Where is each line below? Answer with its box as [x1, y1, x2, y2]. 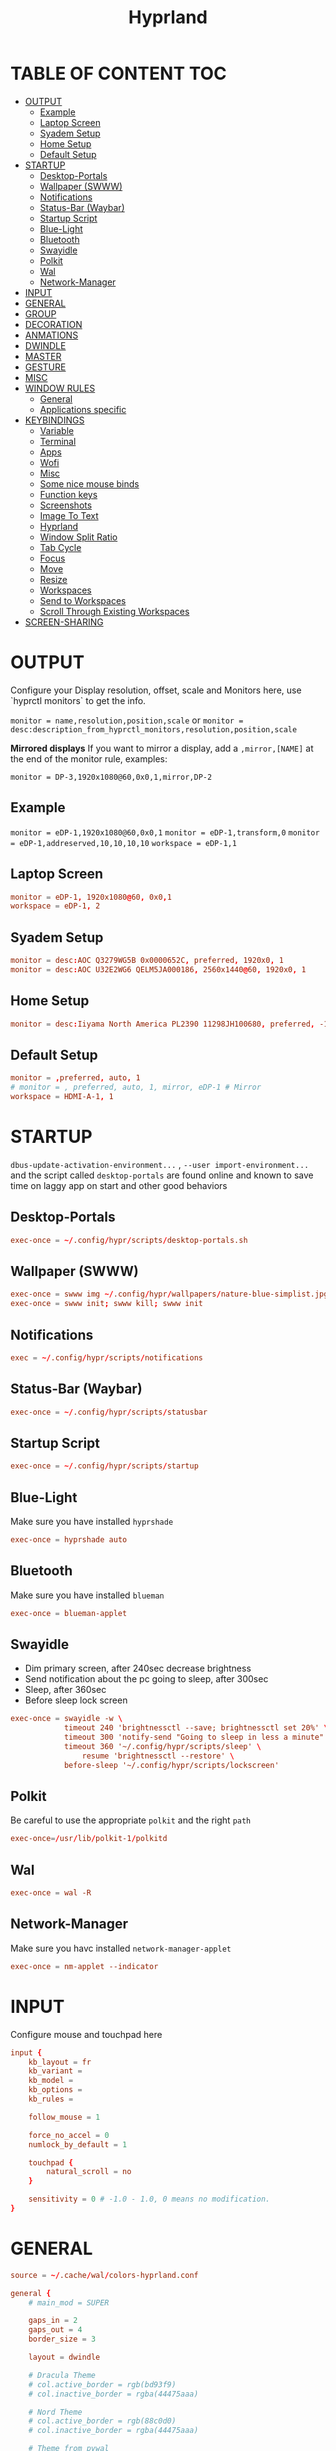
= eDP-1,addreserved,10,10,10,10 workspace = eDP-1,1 [10, 838, 237, 848]
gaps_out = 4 [28, 2325, 83, 2335]
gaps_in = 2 [28, 2316, 78, 2326]
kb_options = [28, 2085, 83, 2095]
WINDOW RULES [24, 382, 96, 394]
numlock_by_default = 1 [28, 2139, 128, 2150]
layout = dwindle [28, 2352, 101, 2363]
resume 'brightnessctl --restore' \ [81, 1751, 235, 1761]
